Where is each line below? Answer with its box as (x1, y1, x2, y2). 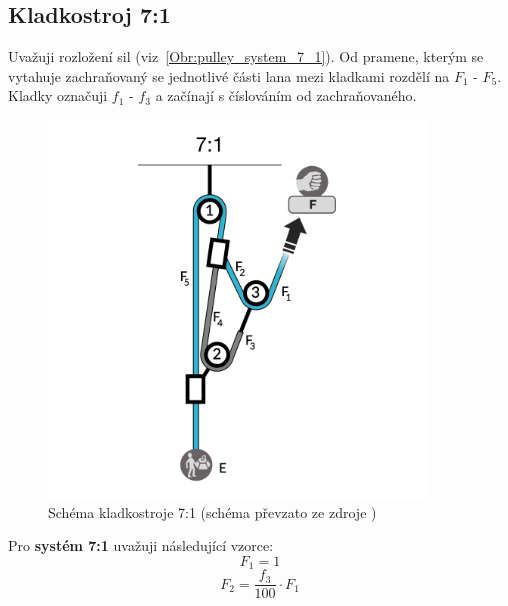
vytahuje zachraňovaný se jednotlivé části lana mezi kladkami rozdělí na (8, 65, 450, 86)
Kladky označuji (8, 85, 108, 106)
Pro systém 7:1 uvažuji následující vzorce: (8, 535, 274, 556)
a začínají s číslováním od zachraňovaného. (155, 85, 417, 106)
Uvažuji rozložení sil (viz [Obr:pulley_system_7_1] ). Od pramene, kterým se (8, 46, 484, 67)
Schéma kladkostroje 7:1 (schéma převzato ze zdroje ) (48, 501, 377, 522)
